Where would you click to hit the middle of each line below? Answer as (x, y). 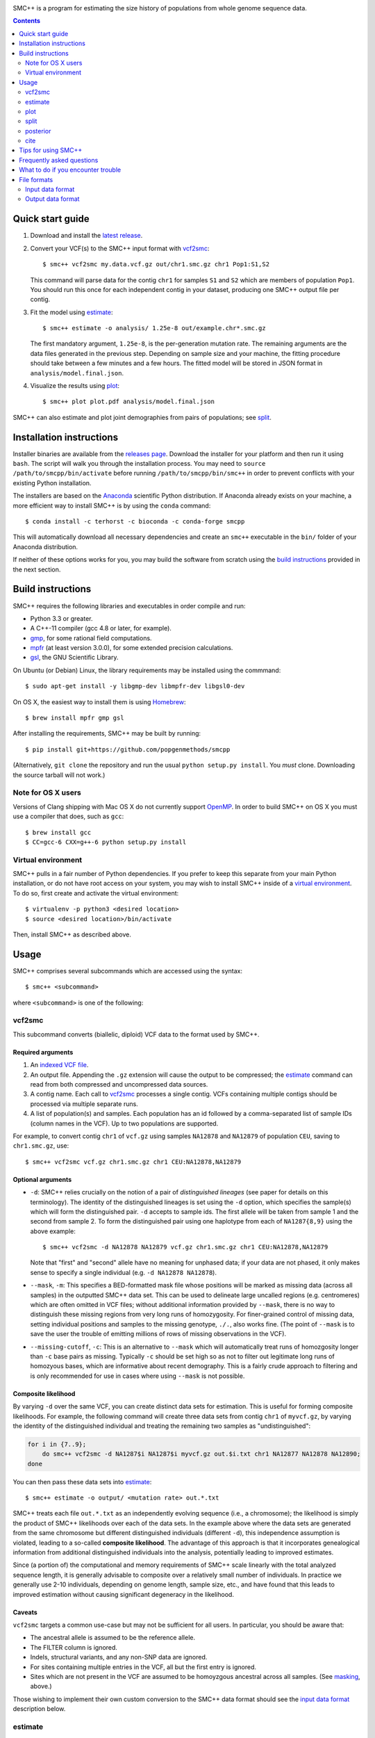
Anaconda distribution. (45, 546)
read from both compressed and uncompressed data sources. (119, 1084)
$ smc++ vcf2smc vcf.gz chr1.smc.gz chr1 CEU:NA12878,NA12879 (133, 1162)
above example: (53, 1231)
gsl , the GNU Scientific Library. (74, 658)
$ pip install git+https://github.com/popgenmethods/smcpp (128, 749)
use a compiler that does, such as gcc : (68, 816)
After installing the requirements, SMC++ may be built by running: (107, 733)
